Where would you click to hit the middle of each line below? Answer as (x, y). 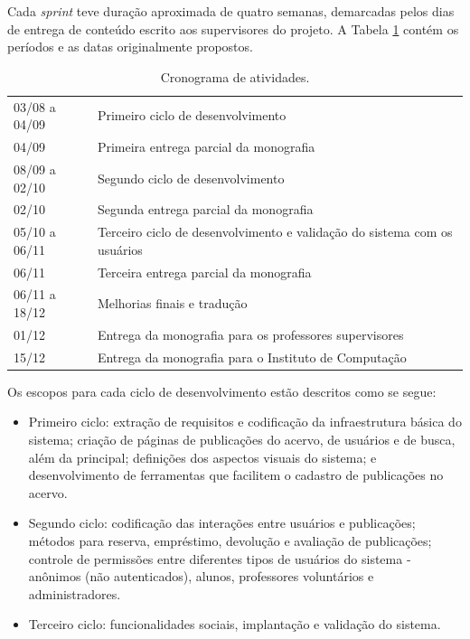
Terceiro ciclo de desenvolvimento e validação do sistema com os (275, 232)
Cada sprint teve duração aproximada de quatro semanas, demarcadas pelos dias (231, 11)
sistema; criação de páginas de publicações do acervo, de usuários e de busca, (242, 440)
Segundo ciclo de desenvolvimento (191, 178)
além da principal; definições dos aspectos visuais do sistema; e (202, 457)
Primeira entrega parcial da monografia (206, 147)
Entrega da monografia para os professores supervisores (250, 334)
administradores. (75, 593)
